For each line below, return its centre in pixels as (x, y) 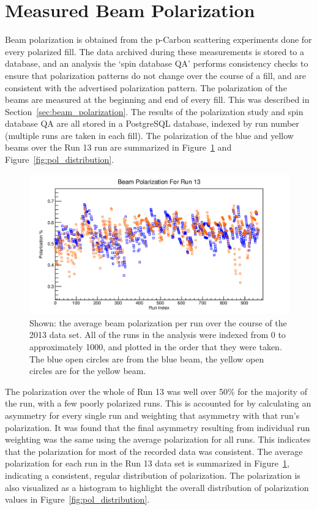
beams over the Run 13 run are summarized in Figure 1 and (118, 147)
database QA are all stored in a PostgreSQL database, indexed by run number (152, 123)
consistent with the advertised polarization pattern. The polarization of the (146, 87)
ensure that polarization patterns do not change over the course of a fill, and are (156, 75)
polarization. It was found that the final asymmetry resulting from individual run (158, 427)
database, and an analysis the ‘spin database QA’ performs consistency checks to (157, 63)
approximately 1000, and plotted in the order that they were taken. (156, 347)
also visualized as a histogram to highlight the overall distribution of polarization (157, 487)
